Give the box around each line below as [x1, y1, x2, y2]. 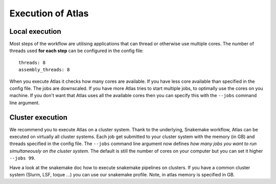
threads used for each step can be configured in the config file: [9, 48, 144, 54]
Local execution [9, 27, 61, 36]
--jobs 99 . [9, 155, 35, 161]
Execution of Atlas [9, 8, 89, 19]
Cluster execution [9, 113, 67, 122]
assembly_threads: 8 [18, 67, 70, 73]
